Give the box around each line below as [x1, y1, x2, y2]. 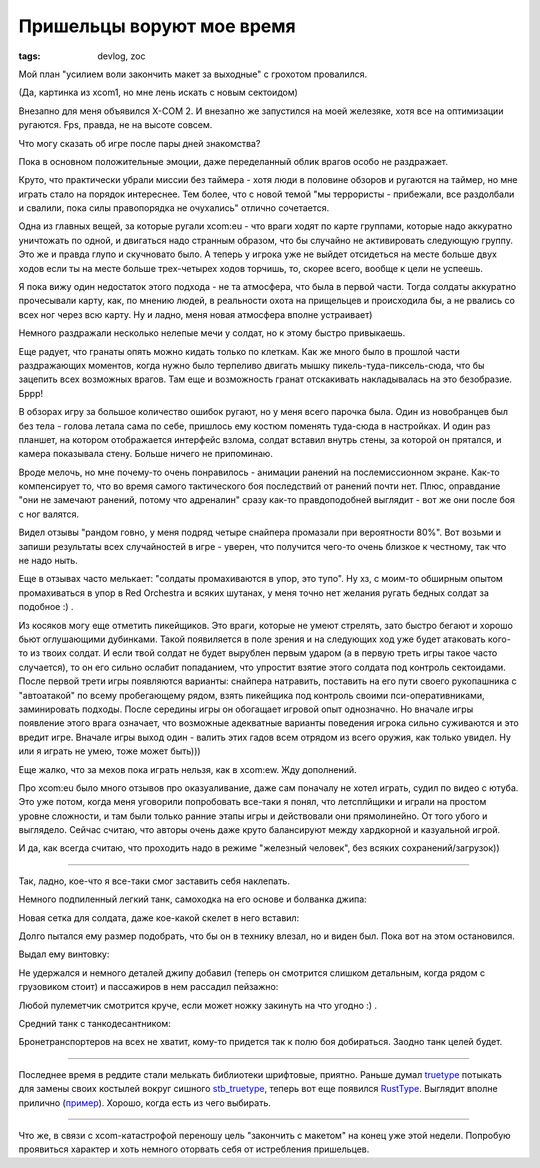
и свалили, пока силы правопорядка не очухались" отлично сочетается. [18, 202, 330, 214]
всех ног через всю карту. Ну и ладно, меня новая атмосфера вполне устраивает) [18, 308, 373, 320]
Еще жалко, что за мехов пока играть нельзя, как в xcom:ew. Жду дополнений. [18, 763, 357, 775]
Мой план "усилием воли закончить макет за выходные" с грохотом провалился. [18, 68, 368, 80]
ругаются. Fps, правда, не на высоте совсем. [18, 119, 213, 131]
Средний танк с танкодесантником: [18, 1017, 172, 1029]
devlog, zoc [97, 50, 146, 62]
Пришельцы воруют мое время [18, 15, 296, 37]
